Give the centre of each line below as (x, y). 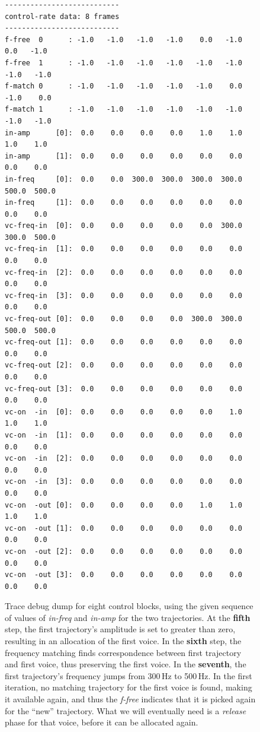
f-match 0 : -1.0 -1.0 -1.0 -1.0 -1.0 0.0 (123, 86)
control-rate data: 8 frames (62, 16)
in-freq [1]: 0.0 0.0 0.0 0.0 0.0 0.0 (123, 203)
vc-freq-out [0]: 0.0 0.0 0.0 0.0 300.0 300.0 (123, 319)
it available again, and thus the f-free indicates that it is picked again (130, 699)
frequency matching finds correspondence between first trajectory (123, 652)
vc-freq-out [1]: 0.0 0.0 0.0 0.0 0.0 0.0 (123, 342)
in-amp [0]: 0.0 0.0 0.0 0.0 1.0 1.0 (123, 133)
